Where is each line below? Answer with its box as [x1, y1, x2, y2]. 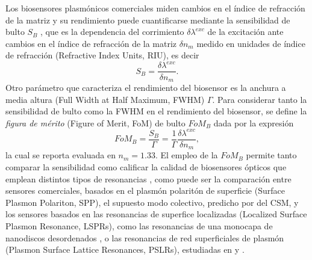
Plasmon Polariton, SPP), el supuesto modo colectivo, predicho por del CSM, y [5, 196, 299, 208]
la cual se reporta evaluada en [5, 149, 116, 161]
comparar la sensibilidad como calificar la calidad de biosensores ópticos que [5, 160, 287, 173]
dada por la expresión [213, 116, 294, 129]
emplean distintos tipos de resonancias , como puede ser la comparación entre [5, 172, 292, 185]
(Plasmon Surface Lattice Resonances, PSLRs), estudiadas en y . [5, 243, 245, 256]
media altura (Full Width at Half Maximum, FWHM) [5, 93, 205, 105]
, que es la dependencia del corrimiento [40, 25, 184, 38]
